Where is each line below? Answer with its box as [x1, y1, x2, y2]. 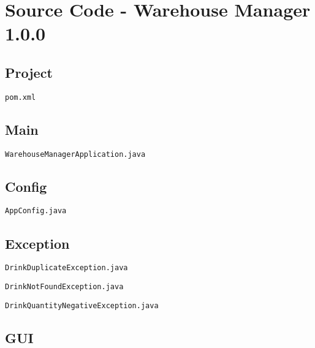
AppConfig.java [5, 206, 67, 216]
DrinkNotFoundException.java [5, 282, 124, 291]
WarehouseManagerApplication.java [5, 149, 146, 159]
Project [5, 62, 53, 81]
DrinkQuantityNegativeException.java [5, 301, 159, 310]
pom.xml [5, 93, 36, 102]
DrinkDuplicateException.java [5, 263, 128, 273]
